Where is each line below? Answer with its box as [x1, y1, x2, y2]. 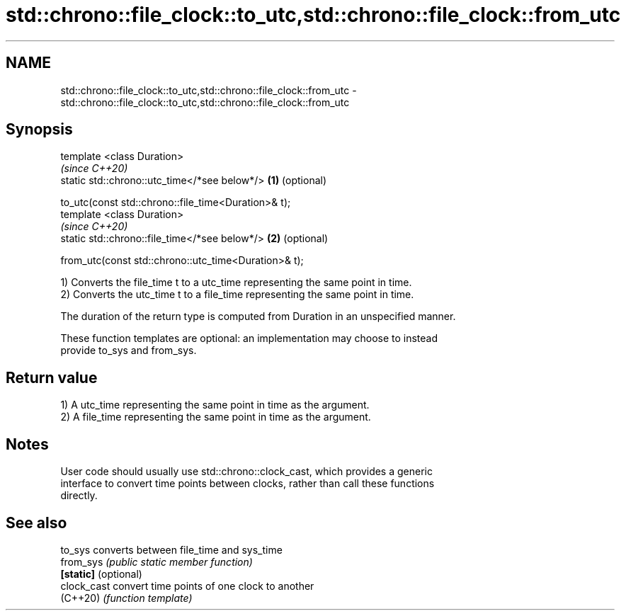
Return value [6, 368, 98, 387]
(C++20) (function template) [60, 591, 193, 604]
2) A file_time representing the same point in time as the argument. [60, 411, 371, 423]
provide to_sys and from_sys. [60, 344, 197, 357]
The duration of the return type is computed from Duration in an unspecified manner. [60, 310, 456, 323]
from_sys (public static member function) [60, 555, 253, 568]
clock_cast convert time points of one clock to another [60, 579, 314, 592]
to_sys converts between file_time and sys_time [60, 543, 283, 556]
